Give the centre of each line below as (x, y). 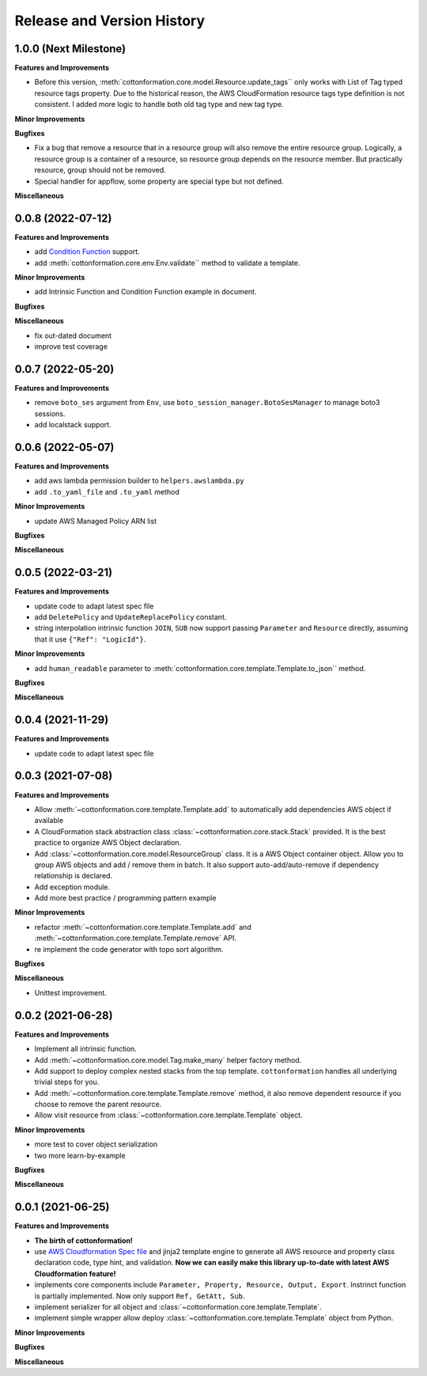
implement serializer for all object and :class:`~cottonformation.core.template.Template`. (178, 1307)
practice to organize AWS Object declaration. (108, 843)
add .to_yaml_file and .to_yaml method (107, 491)
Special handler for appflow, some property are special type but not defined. (159, 181)
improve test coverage (71, 347)
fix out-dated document (73, 335)
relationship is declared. (74, 876)
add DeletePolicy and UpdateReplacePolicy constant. (130, 617)
